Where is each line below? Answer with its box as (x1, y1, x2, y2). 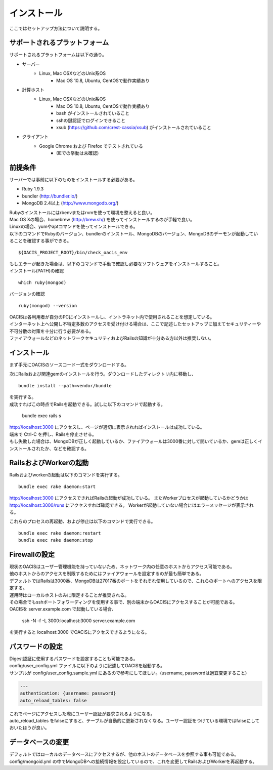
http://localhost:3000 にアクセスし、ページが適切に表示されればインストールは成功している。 (9, 424, 205, 430)
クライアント (22, 134, 49, 140)
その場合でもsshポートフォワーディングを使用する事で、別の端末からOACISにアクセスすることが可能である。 (9, 599, 238, 605)
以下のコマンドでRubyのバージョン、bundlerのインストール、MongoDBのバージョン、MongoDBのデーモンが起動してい (9, 230, 258, 236)
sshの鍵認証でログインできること (56, 117, 126, 124)
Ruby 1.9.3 (22, 186, 44, 192)
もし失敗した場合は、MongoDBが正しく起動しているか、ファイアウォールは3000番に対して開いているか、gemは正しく (9, 438, 258, 444)
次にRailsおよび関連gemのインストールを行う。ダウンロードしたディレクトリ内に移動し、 (9, 371, 196, 377)
